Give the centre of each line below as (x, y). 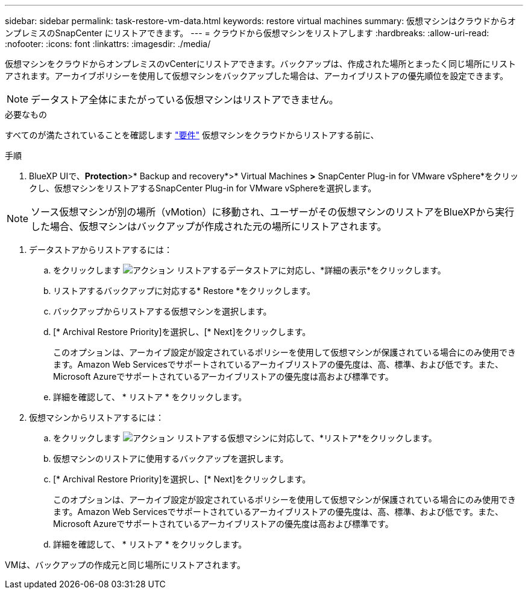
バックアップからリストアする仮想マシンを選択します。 (162, 311)
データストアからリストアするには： (101, 250)
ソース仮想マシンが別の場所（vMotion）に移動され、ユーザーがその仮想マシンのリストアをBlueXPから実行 (273, 212)
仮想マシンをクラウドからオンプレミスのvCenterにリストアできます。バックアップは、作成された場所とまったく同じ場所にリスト (261, 64)
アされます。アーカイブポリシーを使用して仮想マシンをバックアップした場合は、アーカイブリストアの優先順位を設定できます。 (257, 76)
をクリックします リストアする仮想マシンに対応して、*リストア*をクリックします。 (245, 438)
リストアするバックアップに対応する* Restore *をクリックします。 (184, 291)
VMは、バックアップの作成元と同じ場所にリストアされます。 (125, 565)
